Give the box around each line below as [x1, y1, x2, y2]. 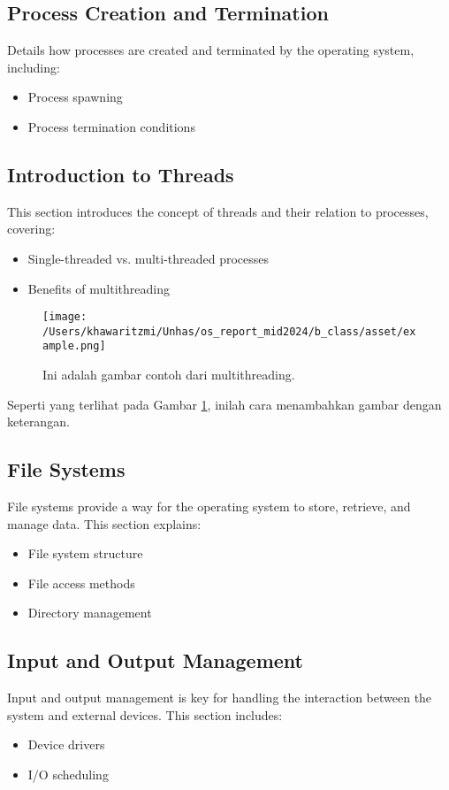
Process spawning [27, 88, 123, 106]
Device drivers [27, 735, 105, 754]
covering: [7, 219, 56, 238]
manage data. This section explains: [7, 514, 202, 533]
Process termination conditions [27, 117, 195, 135]
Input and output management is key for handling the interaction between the [7, 688, 432, 707]
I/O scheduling [27, 765, 109, 784]
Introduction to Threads [7, 160, 234, 188]
